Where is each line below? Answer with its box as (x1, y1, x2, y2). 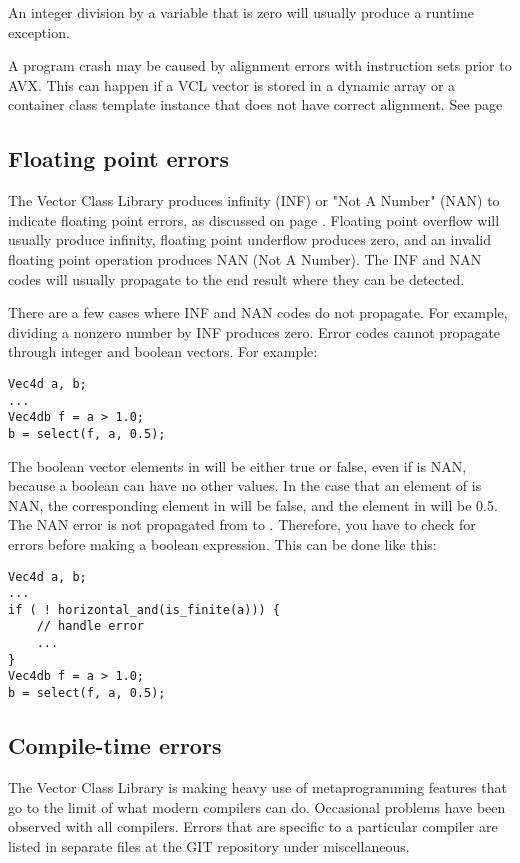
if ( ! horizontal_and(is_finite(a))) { (8, 602, 281, 617)
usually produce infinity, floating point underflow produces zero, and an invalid (8, 229, 492, 250)
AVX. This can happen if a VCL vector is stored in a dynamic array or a (8, 74, 456, 95)
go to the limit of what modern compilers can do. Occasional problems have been (8, 796, 506, 817)
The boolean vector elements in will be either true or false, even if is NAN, (8, 455, 467, 476)
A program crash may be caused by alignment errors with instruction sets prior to (8, 55, 512, 76)
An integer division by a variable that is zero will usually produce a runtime (8, 2, 474, 22)
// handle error (36, 619, 145, 634)
